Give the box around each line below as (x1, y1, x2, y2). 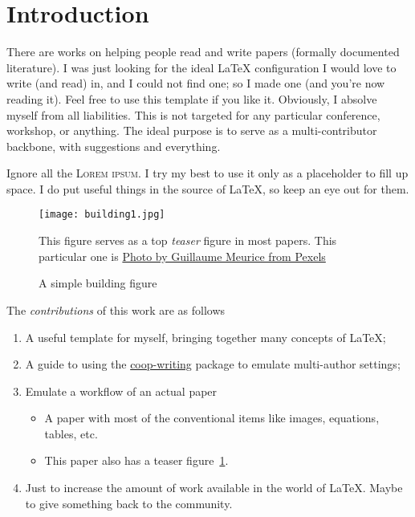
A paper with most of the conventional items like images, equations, (44, 409, 380, 426)
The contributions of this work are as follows (6, 301, 226, 318)
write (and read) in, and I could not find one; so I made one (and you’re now (6, 75, 385, 92)
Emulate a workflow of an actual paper (25, 382, 218, 399)
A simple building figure (39, 275, 157, 291)
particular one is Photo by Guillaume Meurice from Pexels (39, 247, 326, 264)
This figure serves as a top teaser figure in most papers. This (39, 232, 337, 249)
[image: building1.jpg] (39, 209, 165, 221)
